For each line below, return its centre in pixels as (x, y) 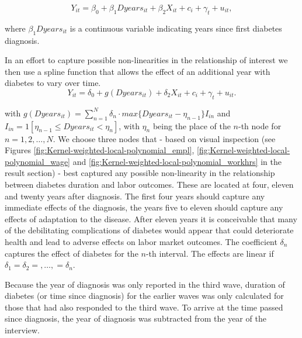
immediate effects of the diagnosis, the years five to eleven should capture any (144, 207)
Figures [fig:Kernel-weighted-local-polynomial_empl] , (100, 150)
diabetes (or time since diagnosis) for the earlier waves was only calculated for (144, 296)
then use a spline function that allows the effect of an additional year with (138, 71)
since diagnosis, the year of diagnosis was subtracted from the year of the (136, 318)
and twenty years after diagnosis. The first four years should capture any (135, 196)
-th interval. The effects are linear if (210, 253)
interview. (22, 330)
